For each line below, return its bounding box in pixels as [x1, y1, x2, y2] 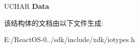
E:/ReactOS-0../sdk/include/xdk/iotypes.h [4, 34, 135, 45]
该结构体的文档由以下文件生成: [4, 17, 103, 28]
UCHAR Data [4, 1, 49, 11]
